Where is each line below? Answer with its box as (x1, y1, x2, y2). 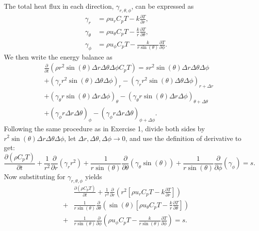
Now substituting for (4, 171, 65, 181)
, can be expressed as (131, 1, 194, 11)
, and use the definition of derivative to (125, 133, 242, 143)
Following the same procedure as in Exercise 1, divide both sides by (4, 123, 205, 133)
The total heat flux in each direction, (4, 1, 114, 11)
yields (85, 171, 102, 181)
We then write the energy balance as (4, 51, 113, 62)
